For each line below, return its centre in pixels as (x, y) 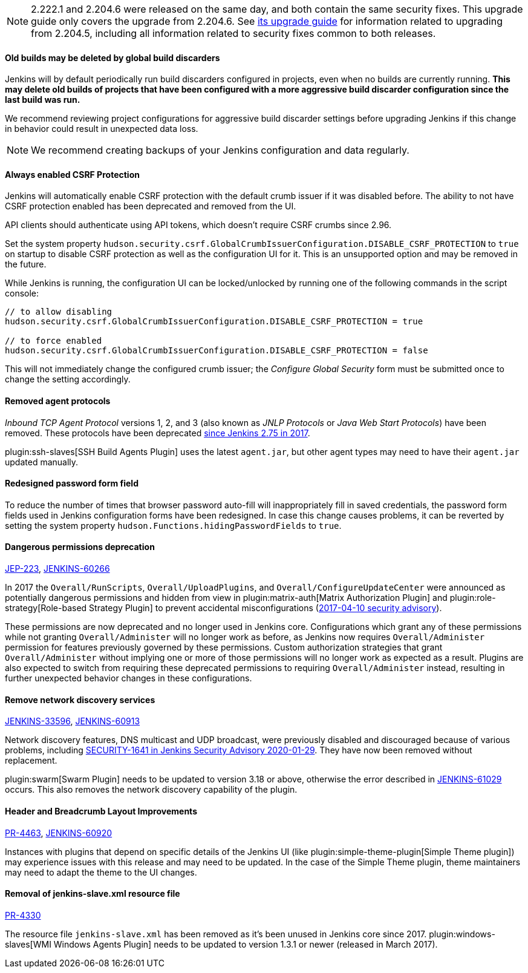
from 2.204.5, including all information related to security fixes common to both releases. (233, 33)
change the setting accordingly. (68, 379)
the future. (26, 264)
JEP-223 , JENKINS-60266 (57, 569)
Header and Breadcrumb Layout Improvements (101, 811)
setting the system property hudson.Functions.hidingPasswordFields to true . (173, 525)
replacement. (31, 761)
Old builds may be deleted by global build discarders (112, 57)
